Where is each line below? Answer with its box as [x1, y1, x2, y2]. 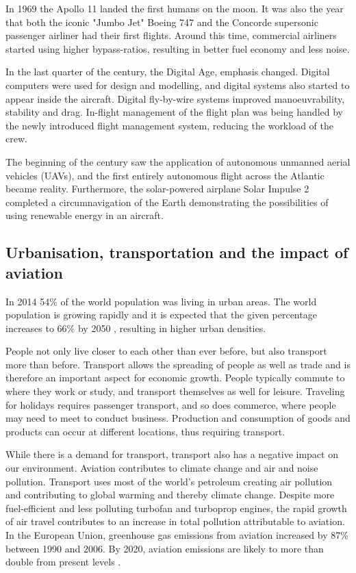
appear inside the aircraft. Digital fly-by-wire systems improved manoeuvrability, [5, 91, 345, 105]
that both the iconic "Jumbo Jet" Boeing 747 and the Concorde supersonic [5, 14, 318, 29]
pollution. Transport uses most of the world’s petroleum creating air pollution [5, 474, 333, 488]
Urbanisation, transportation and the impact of [5, 242, 348, 263]
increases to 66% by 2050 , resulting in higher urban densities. [5, 320, 266, 335]
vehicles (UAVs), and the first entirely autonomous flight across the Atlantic [5, 168, 325, 182]
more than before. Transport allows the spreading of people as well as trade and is [5, 357, 351, 371]
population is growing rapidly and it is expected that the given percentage [5, 307, 317, 322]
